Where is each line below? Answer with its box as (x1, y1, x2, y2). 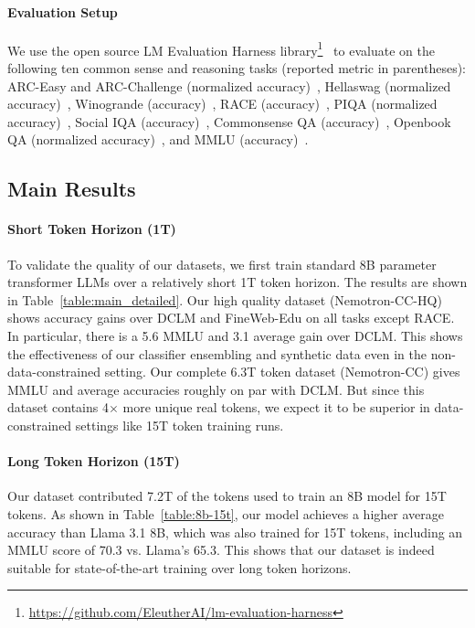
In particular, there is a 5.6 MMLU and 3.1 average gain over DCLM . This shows (7, 325, 463, 345)
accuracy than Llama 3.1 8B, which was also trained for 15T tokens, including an (7, 522, 463, 541)
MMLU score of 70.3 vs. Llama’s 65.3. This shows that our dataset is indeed (7, 540, 435, 559)
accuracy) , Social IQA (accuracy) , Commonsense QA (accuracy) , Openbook (7, 112, 451, 131)
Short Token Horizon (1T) (7, 219, 176, 239)
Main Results (7, 175, 136, 203)
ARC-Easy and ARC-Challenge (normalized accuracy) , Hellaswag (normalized (7, 76, 451, 95)
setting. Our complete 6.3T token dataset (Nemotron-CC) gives (104, 362, 460, 381)
